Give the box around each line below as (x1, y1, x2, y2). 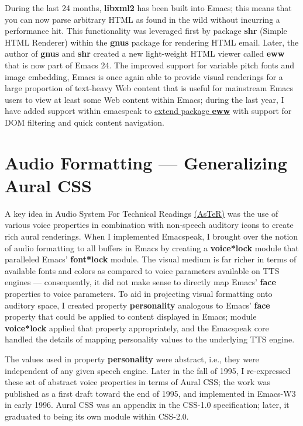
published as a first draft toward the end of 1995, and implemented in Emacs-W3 (5, 387, 296, 399)
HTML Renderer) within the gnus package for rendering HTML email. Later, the (5, 36, 299, 48)
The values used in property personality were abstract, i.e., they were (5, 352, 259, 365)
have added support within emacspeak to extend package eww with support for (5, 105, 292, 117)
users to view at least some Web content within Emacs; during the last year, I (5, 93, 284, 105)
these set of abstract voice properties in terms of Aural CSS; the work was (5, 376, 271, 388)
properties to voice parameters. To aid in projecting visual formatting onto (5, 288, 273, 299)
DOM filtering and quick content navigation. (5, 116, 164, 128)
